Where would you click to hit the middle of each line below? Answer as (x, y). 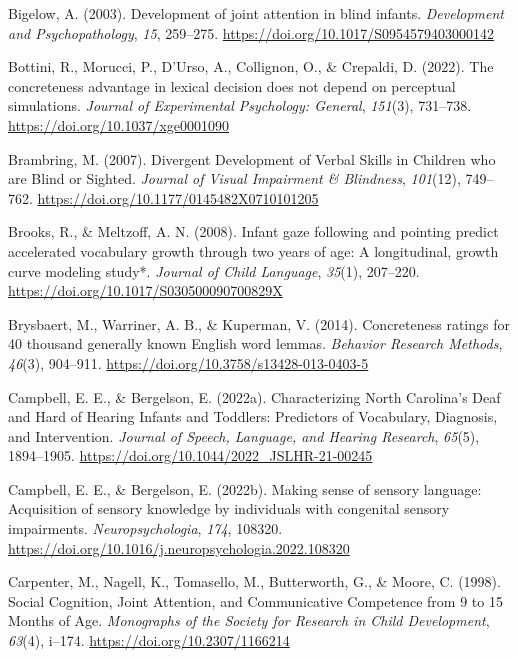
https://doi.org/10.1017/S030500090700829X (145, 290)
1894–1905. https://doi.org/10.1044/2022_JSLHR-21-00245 (190, 455)
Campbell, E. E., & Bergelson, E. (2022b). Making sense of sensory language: (245, 488)
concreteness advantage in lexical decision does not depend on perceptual (232, 85)
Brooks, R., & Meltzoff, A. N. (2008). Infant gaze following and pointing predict (253, 231)
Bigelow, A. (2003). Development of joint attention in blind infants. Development (256, 13)
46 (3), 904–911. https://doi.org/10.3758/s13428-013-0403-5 (188, 362)
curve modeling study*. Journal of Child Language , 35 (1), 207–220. (214, 270)
